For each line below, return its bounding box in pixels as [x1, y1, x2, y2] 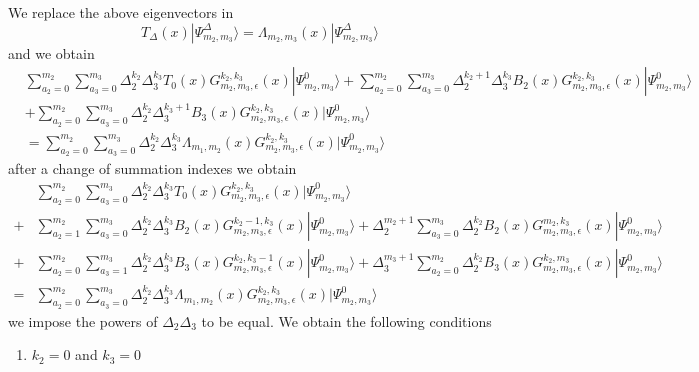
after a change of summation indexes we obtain [8, 158, 297, 179]
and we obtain [8, 42, 95, 63]
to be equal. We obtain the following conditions [201, 310, 492, 331]
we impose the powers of [8, 310, 158, 331]
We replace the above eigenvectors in [8, 2, 234, 22]
